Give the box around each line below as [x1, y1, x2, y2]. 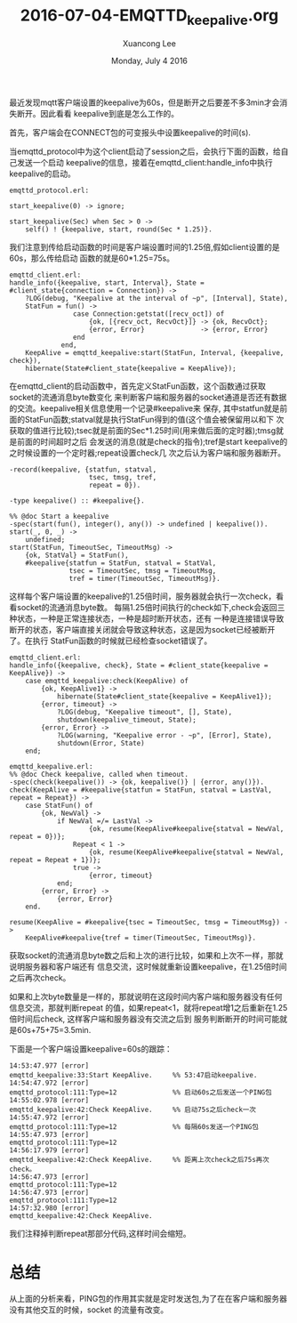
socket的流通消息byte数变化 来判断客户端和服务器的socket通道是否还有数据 [9, 391, 287, 402]
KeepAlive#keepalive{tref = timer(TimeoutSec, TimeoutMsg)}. [25, 933, 256, 942]
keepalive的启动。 [9, 168, 76, 179]
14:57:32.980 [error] [9, 1203, 90, 1213]
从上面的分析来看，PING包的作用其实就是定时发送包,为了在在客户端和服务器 [9, 1294, 287, 1304]
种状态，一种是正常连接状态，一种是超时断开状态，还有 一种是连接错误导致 [9, 613, 285, 624]
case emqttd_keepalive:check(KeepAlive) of [25, 676, 189, 685]
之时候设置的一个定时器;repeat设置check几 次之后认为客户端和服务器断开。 [9, 447, 286, 458]
